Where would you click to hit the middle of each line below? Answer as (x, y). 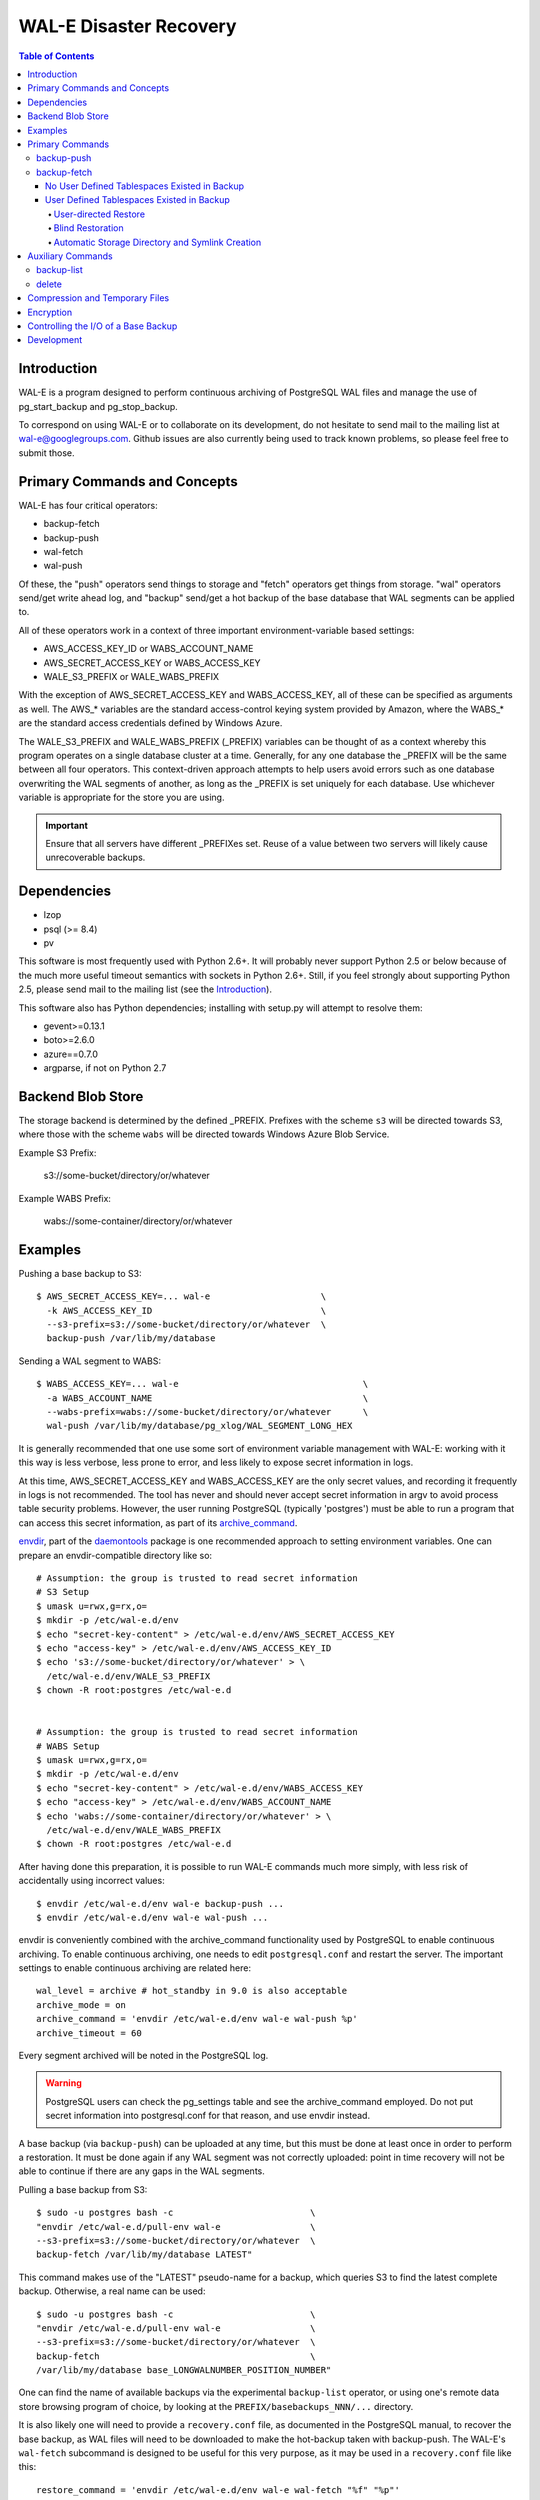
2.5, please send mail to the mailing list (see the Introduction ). (145, 989)
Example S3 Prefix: (57, 1152)
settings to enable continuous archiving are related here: (135, 1968)
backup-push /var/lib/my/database (131, 1338)
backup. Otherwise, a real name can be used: (112, 2291)
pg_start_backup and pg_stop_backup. (98, 406)
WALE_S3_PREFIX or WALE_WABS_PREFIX (131, 677)
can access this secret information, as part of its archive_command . (158, 1522)
